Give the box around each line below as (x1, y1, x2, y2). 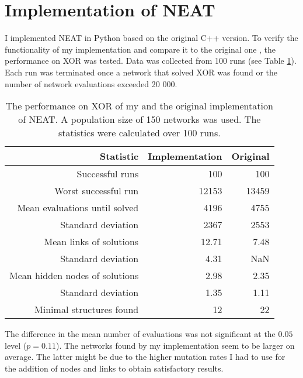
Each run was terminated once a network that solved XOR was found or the (5, 66, 278, 78)
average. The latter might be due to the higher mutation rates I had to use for (5, 350, 285, 363)
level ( (5, 339, 27, 351)
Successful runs (76, 167, 139, 181)
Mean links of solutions (44, 235, 139, 249)
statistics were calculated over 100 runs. (58, 126, 221, 140)
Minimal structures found (34, 303, 139, 317)
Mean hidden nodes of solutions (9, 269, 139, 283)
